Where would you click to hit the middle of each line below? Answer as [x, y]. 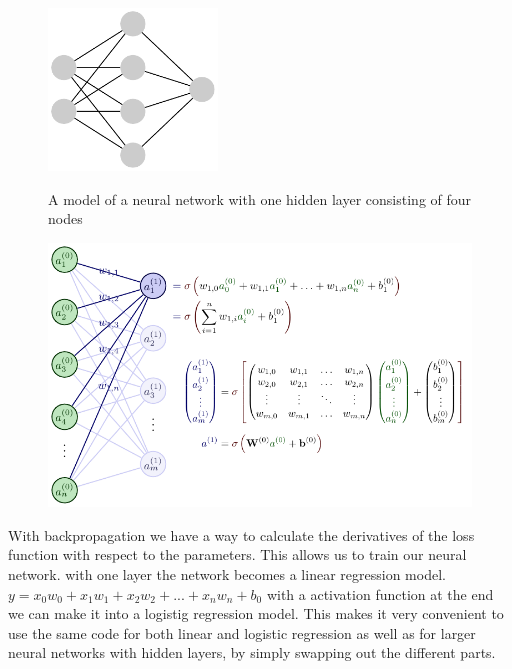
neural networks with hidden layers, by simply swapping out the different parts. [252, 652]
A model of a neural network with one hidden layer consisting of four [260, 198]
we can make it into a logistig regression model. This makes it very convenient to [256, 613]
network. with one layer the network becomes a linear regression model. [227, 573]
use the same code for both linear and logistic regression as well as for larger [242, 632]
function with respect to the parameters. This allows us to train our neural [237, 554]
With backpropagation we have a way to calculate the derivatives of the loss [241, 534]
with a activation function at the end [380, 593]
